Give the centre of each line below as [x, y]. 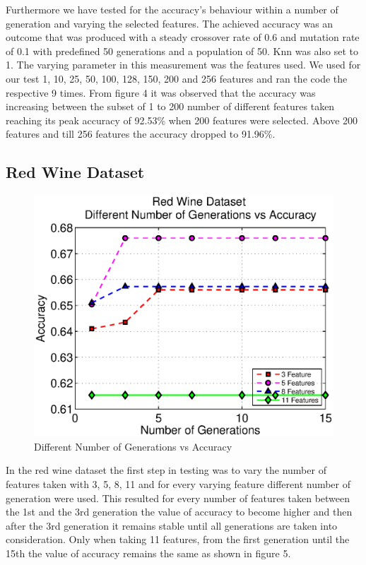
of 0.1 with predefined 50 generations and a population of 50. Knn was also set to [182, 50]
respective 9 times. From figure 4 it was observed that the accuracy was [161, 92]
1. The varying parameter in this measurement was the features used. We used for [183, 65]
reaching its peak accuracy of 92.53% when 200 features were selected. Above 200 [182, 120]
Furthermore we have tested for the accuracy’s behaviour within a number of [172, 9]
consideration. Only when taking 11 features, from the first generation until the [178, 539]
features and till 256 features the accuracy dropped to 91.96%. [141, 134]
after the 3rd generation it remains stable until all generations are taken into [172, 525]
